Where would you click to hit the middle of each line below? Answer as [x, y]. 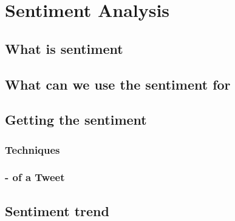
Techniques [32, 149]
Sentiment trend [57, 210]
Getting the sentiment [76, 120]
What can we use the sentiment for [118, 84]
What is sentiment [64, 48]
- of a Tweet [35, 177]
